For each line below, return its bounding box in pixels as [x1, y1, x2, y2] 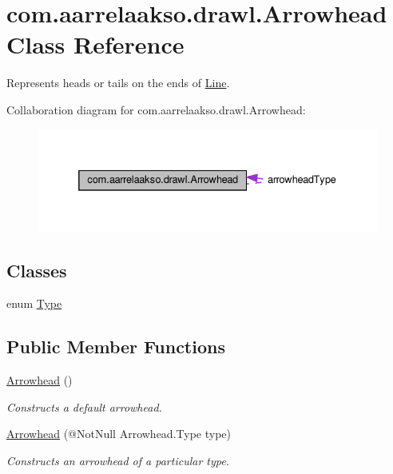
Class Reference [6, 28, 185, 61]
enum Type [6, 295, 62, 312]
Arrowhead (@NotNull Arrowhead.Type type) [6, 425, 231, 442]
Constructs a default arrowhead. [6, 398, 162, 415]
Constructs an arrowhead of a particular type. [6, 452, 229, 468]
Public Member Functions [6, 334, 225, 359]
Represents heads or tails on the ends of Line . [6, 74, 230, 91]
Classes [6, 257, 67, 282]
